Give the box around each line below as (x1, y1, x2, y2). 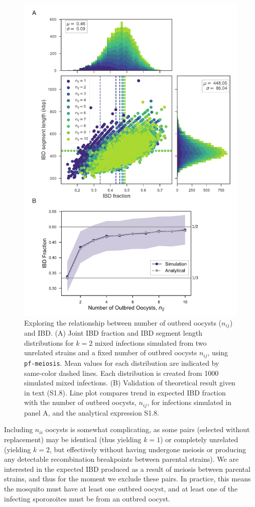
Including (4, 424, 33, 435)
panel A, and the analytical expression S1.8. (24, 407, 159, 418)
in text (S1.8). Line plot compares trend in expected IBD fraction (24, 387, 226, 397)
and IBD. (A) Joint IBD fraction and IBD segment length (24, 328, 202, 338)
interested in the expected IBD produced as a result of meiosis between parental (4, 463, 250, 474)
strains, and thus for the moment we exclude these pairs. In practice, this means (4, 473, 251, 484)
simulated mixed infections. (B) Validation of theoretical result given (24, 377, 235, 388)
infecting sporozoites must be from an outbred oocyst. (4, 493, 170, 503)
